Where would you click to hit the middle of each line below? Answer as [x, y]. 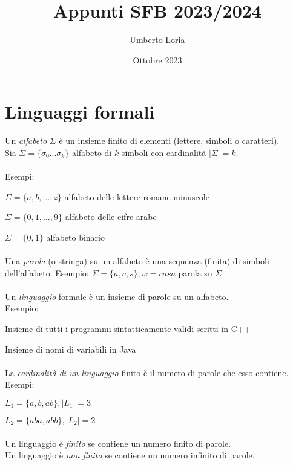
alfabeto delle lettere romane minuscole [137, 196]
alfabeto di [92, 152]
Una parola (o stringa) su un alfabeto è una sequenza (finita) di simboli [137, 261]
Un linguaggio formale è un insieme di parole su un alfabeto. [117, 296]
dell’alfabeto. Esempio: [47, 272]
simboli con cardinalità [164, 152]
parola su [195, 272]
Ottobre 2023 [157, 60]
